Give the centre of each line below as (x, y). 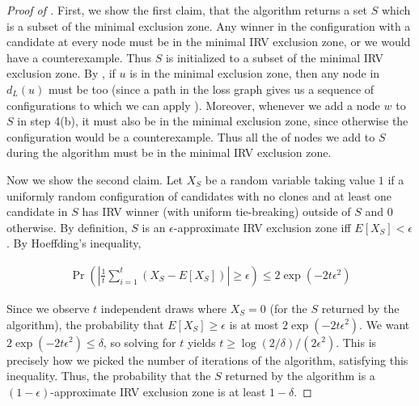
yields (201, 342)
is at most (254, 324)
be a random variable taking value (290, 179)
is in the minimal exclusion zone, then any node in (255, 73)
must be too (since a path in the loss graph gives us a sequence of (211, 89)
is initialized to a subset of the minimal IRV (275, 57)
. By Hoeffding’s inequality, (74, 243)
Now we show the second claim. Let (95, 179)
